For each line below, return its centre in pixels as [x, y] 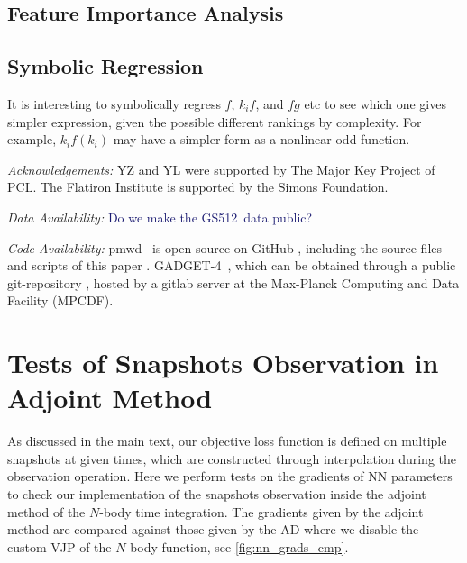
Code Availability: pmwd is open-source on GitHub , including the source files [225, 247]
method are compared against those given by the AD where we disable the [213, 529]
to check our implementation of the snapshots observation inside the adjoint [217, 494]
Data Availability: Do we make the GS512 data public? [160, 217]
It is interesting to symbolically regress [114, 103]
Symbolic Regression [105, 66]
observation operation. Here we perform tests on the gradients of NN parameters [230, 476]
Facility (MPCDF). [60, 300]
